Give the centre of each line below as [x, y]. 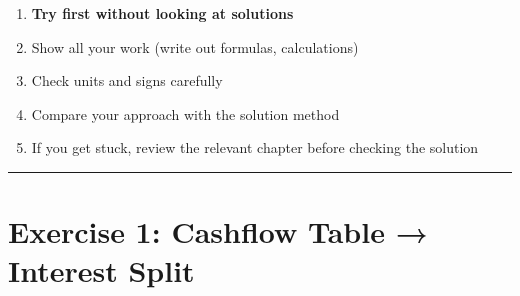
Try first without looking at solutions [162, 13]
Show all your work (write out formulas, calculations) [195, 46]
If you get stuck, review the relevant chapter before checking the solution [255, 147]
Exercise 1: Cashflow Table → [218, 231]
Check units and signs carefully [127, 80]
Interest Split [101, 270]
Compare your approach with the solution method [185, 113]
